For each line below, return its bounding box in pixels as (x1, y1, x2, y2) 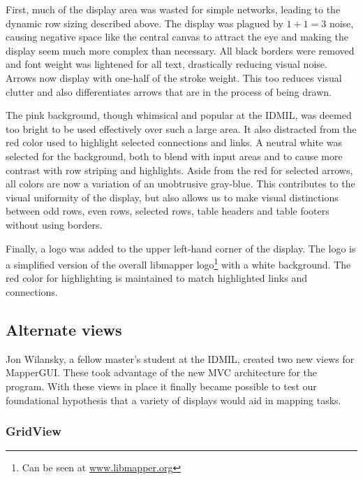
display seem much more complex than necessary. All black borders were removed (6, 43, 355, 57)
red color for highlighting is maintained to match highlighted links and (6, 271, 307, 285)
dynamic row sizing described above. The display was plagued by (6, 15, 283, 30)
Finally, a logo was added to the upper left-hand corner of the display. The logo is (6, 241, 356, 255)
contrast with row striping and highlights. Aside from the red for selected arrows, (6, 162, 353, 177)
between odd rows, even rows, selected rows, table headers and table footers (6, 203, 329, 218)
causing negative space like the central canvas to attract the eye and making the (6, 29, 349, 44)
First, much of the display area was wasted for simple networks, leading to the (6, 2, 341, 16)
